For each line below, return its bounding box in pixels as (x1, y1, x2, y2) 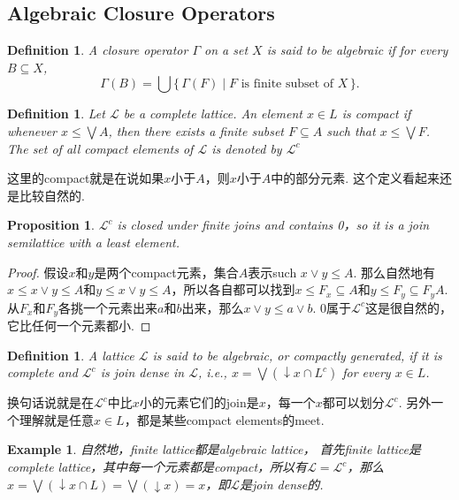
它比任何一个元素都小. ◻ (7, 316, 151, 335)
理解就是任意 (19, 410, 94, 428)
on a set (204, 41, 249, 59)
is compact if (341, 104, 411, 123)
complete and (7, 363, 78, 382)
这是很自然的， (364, 298, 452, 316)
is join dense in (100, 363, 185, 382)
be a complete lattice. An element (123, 104, 302, 123)
